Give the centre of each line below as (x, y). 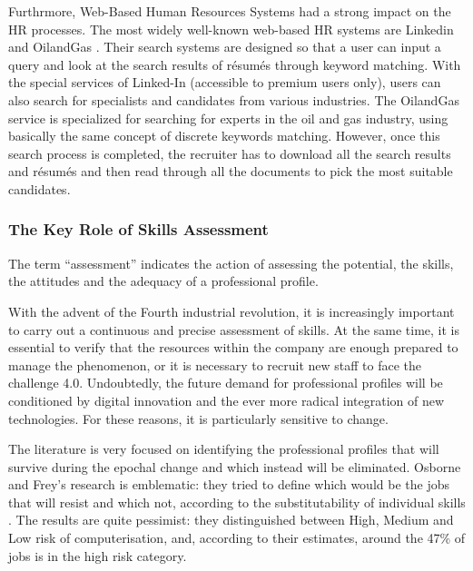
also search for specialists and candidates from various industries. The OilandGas (234, 99)
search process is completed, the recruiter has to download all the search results (230, 153)
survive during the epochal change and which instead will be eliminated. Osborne (235, 466)
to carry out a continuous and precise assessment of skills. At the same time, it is (234, 329)
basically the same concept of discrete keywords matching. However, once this (224, 136)
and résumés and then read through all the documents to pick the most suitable (231, 171)
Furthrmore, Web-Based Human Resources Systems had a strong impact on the (230, 11)
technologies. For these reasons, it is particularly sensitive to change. (198, 418)
